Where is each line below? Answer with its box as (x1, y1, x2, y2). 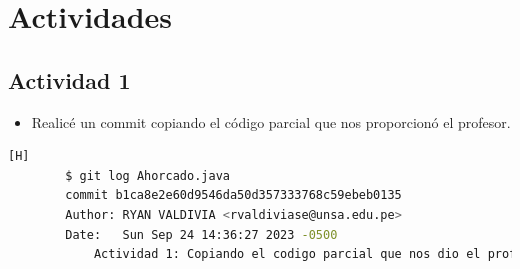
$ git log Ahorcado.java (65, 168, 230, 183)
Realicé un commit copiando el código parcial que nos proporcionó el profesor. (31, 111, 511, 132)
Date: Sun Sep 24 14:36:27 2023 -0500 (65, 227, 338, 242)
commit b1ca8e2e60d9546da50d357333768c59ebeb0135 (65, 188, 402, 203)
